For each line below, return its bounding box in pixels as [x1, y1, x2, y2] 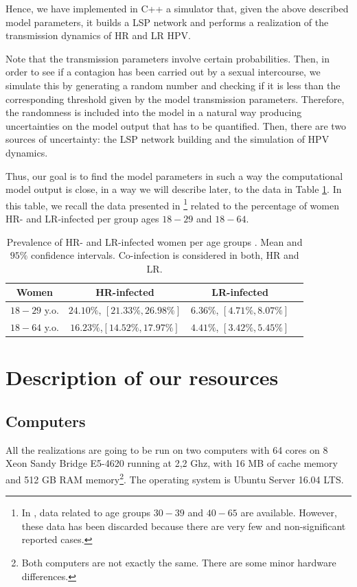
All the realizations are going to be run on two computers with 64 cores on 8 [5, 442, 328, 457]
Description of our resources [5, 363, 279, 391]
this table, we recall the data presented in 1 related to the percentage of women [5, 196, 339, 212]
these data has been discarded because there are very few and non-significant [21, 518, 346, 533]
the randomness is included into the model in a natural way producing [5, 105, 302, 119]
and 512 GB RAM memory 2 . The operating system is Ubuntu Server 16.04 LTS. [5, 470, 344, 486]
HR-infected [95, 285, 154, 299]
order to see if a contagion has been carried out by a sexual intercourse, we [5, 65, 321, 79]
